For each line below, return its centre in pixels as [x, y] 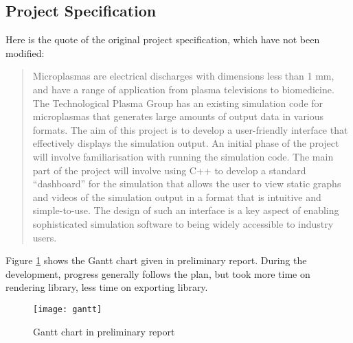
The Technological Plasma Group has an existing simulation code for [178, 103]
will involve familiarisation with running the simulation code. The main [183, 156]
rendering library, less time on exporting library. [107, 287]
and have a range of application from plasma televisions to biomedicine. [183, 89]
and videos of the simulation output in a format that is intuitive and [177, 197]
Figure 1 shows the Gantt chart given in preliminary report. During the [156, 260]
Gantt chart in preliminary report [104, 331]
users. [45, 237]
